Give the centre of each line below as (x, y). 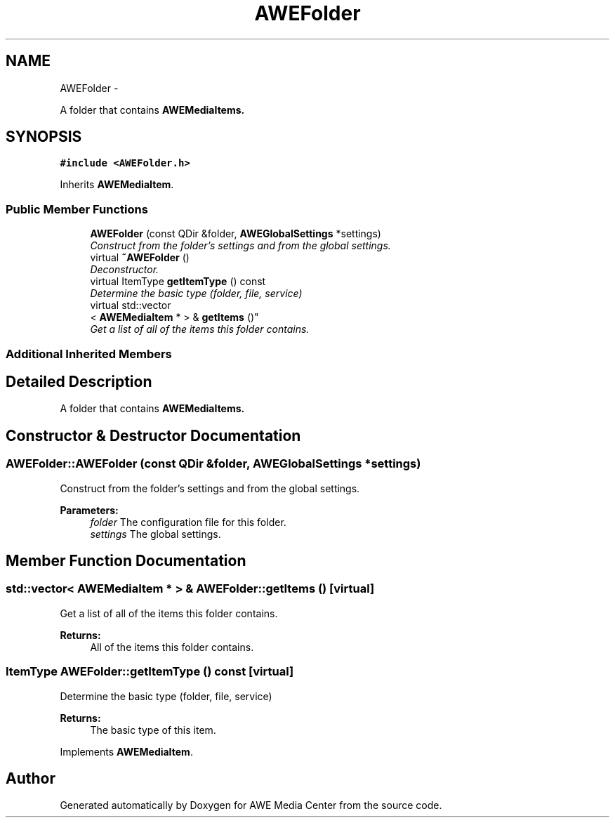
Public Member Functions (77, 209)
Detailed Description (79, 381)
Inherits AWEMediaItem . (117, 185)
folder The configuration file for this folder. (188, 522)
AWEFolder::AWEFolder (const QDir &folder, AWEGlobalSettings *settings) (213, 464)
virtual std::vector (131, 305)
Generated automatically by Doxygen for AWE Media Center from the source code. (251, 805)
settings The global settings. (156, 534)
